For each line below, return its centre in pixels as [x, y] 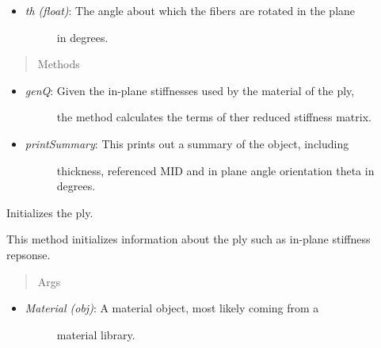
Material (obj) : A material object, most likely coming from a [172, 308]
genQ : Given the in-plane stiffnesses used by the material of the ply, [190, 90]
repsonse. [29, 254]
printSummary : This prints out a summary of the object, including [187, 143]
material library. [96, 334]
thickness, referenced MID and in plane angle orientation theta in [215, 170]
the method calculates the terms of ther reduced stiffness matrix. [214, 117]
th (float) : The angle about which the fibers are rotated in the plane [190, 10]
